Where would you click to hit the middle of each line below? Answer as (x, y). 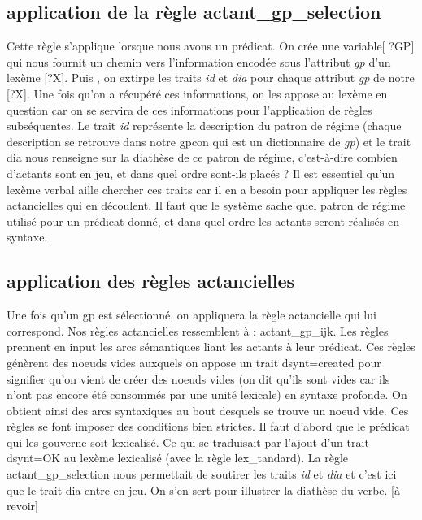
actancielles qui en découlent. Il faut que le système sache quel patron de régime (206, 205)
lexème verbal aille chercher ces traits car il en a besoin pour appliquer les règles (207, 189)
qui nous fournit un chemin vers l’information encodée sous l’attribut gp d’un (199, 61)
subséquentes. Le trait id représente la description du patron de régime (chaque (204, 126)
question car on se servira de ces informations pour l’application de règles (189, 109)
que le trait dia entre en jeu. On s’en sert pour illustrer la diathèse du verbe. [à (203, 490)
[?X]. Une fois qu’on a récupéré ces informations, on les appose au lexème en (197, 93)
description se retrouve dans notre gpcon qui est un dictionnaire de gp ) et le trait (209, 141)
